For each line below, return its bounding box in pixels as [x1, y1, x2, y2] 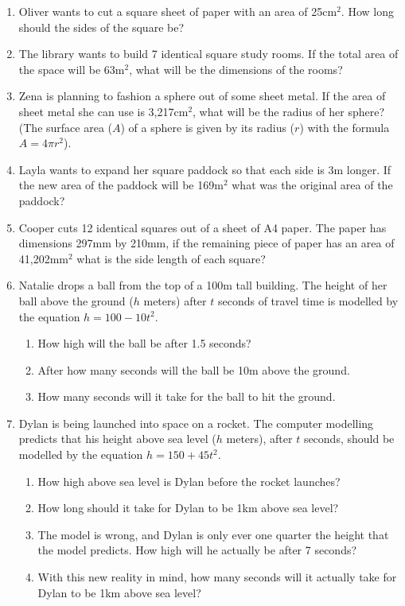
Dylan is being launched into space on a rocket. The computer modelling [18, 414, 374, 431]
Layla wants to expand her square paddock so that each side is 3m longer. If [18, 161, 391, 177]
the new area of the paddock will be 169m [18, 177, 224, 193]
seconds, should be [303, 430, 395, 447]
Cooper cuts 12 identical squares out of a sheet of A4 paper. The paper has [18, 219, 387, 235]
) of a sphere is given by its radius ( [120, 118, 295, 135]
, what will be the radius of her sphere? [193, 103, 385, 119]
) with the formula [299, 118, 390, 135]
